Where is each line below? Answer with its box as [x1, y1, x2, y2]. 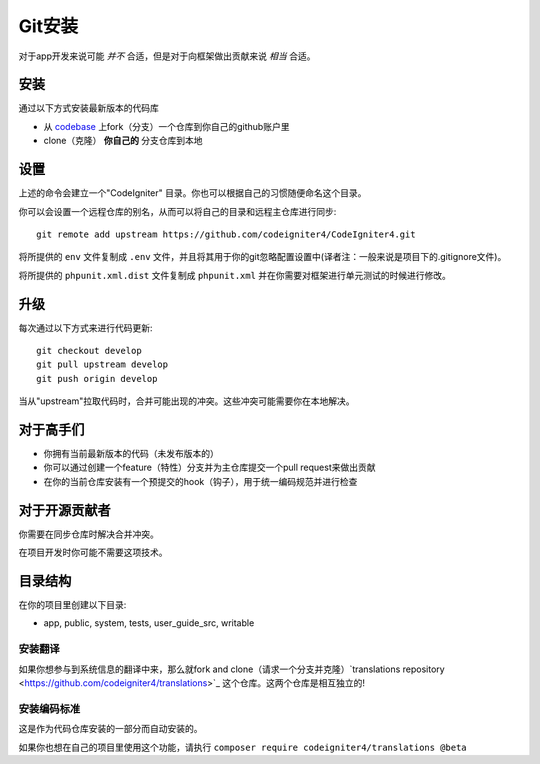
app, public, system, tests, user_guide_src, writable [43, 617, 255, 629]
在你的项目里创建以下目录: [18, 599, 127, 611]
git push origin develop [36, 373, 158, 384]
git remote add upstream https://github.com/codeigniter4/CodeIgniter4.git [36, 228, 416, 240]
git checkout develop [36, 345, 142, 356]
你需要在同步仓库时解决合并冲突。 [18, 528, 159, 540]
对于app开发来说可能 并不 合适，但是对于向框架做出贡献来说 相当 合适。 [18, 50, 316, 62]
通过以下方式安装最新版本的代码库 [18, 102, 159, 114]
